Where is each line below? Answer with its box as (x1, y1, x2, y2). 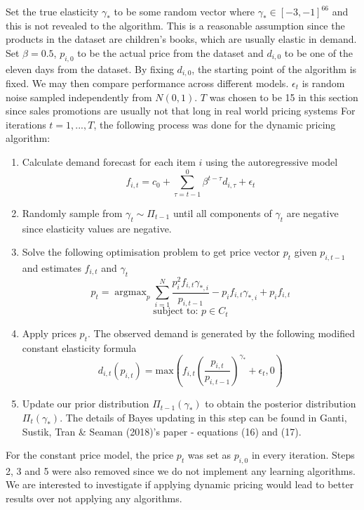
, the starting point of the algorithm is (191, 61, 357, 76)
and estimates (22, 260, 81, 275)
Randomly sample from (22, 205, 123, 220)
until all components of (173, 205, 272, 220)
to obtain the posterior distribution (205, 396, 356, 411)
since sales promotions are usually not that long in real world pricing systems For (6, 103, 356, 118)
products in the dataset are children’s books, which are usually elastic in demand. (6, 32, 357, 46)
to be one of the (284, 45, 353, 60)
